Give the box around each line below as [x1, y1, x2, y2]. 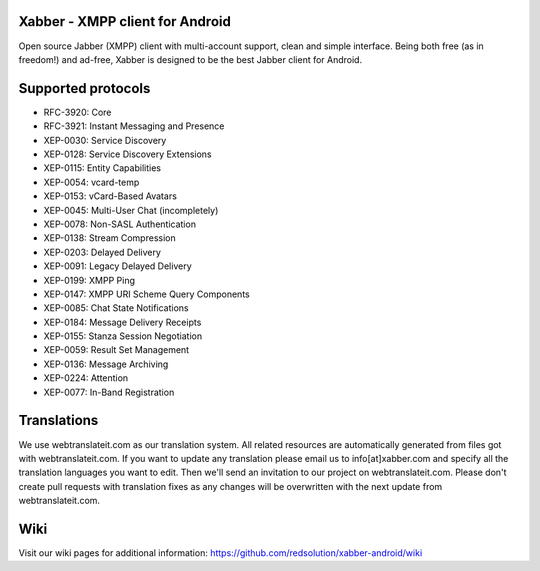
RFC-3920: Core [43, 106, 112, 118]
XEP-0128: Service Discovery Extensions [43, 148, 212, 160]
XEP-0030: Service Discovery [43, 134, 167, 146]
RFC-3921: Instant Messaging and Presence [43, 120, 225, 132]
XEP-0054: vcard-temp [43, 176, 140, 188]
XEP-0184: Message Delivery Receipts [43, 316, 202, 328]
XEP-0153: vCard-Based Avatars [43, 190, 177, 202]
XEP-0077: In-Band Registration [43, 386, 175, 398]
